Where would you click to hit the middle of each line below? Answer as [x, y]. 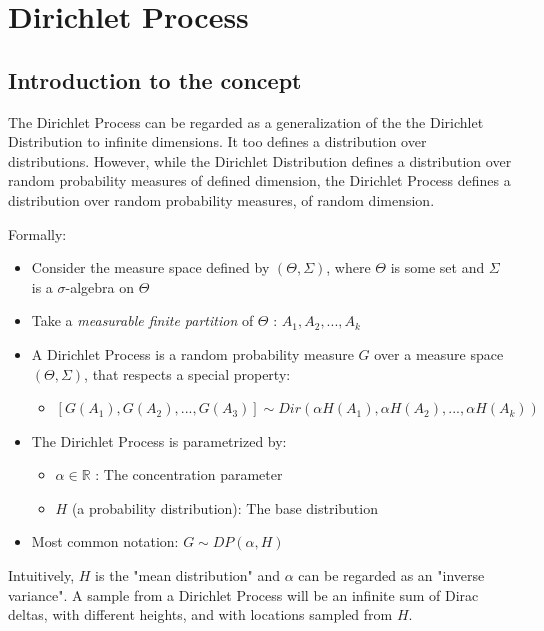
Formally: [37, 233]
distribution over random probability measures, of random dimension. [221, 199]
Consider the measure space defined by [150, 267]
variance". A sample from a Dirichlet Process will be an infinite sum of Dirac [243, 594]
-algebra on [100, 286]
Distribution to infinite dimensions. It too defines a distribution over [217, 141]
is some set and [437, 267]
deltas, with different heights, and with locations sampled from [200, 614]
